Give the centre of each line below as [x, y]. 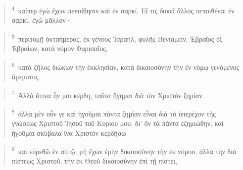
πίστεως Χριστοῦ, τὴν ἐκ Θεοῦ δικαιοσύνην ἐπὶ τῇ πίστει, [94, 161]
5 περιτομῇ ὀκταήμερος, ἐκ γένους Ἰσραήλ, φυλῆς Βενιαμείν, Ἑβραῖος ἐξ [117, 38]
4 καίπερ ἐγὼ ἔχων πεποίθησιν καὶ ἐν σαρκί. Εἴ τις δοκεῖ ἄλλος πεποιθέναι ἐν [123, 10]
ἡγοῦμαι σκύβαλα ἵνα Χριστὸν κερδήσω [69, 133]
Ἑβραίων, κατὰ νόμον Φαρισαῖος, [60, 48]
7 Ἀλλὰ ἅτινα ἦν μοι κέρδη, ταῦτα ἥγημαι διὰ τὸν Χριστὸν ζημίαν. [108, 94]
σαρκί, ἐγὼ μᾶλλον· [41, 20]
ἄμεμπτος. [26, 76]
